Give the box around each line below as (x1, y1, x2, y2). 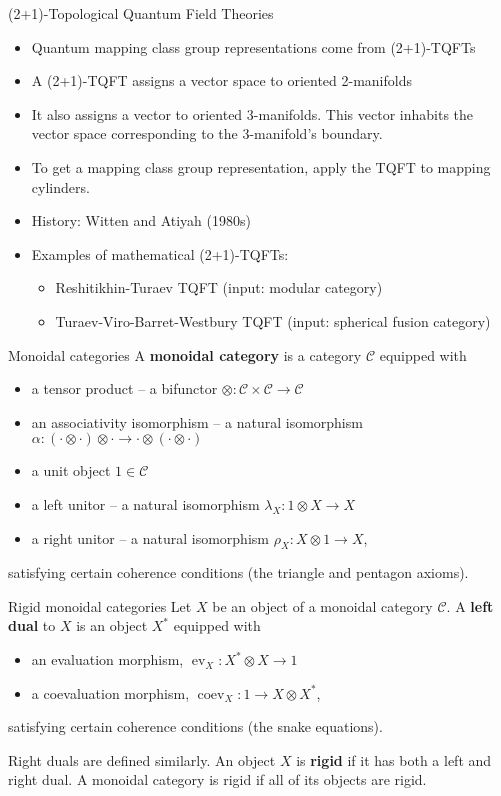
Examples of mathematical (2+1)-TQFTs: (31, 243, 289, 264)
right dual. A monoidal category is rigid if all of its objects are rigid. (8, 769, 427, 790)
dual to (8, 615, 56, 636)
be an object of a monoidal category (212, 595, 433, 616)
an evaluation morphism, (31, 649, 184, 670)
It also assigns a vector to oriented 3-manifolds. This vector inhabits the (31, 103, 474, 124)
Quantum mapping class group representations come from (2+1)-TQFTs (31, 36, 476, 57)
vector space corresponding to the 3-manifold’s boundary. (31, 123, 383, 144)
